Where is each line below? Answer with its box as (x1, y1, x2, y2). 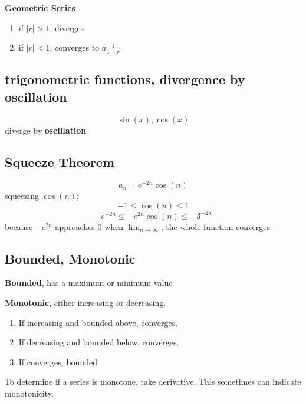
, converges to (50, 41, 100, 54)
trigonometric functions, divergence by (5, 70, 245, 88)
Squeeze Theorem (5, 152, 115, 171)
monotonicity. (5, 387, 54, 399)
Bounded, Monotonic (5, 249, 136, 267)
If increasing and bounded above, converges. (18, 316, 178, 328)
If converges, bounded (18, 355, 97, 368)
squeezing (5, 189, 40, 202)
